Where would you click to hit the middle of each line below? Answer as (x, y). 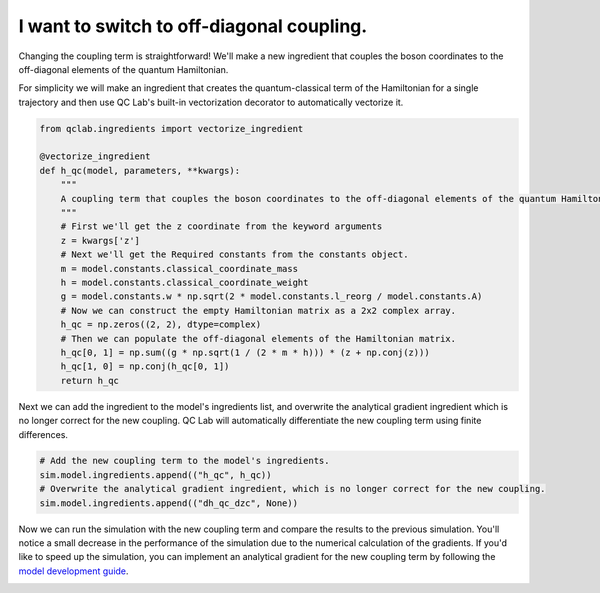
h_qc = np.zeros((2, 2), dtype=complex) (161, 324)
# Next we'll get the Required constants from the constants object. (234, 254)
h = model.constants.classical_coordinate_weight (184, 282)
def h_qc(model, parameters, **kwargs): (139, 170)
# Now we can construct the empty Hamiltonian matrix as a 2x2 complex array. (258, 310)
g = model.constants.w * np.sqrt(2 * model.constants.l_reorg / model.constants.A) (271, 296)
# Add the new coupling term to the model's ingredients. (184, 461)
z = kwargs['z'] (100, 240)
